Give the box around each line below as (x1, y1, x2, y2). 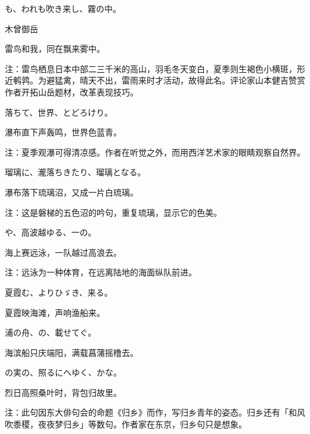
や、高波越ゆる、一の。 (5, 226, 97, 238)
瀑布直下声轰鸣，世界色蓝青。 (5, 126, 122, 138)
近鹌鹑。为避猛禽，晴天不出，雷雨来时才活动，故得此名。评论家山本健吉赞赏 (5, 74, 305, 86)
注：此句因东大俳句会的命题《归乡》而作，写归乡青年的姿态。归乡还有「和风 (5, 406, 305, 418)
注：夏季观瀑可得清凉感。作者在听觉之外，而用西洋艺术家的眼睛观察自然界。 (5, 145, 305, 158)
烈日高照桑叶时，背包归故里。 (5, 386, 122, 398)
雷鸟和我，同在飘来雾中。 (5, 42, 105, 55)
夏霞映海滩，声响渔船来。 (5, 306, 105, 318)
